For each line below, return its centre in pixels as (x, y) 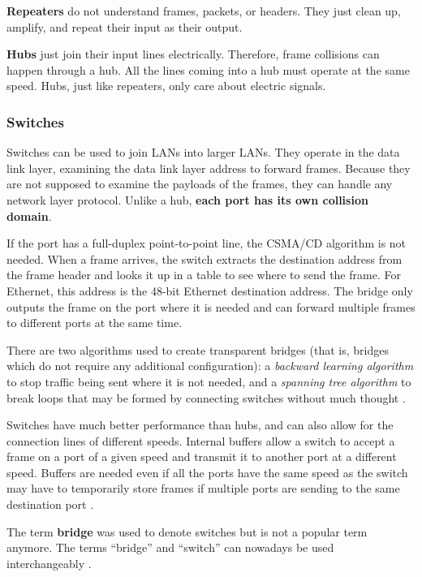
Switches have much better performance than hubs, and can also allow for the (200, 425)
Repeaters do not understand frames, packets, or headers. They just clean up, (204, 11)
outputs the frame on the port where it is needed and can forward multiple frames (211, 306)
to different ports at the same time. (95, 323)
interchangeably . (49, 563)
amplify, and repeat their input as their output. (125, 26)
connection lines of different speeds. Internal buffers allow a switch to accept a (201, 440)
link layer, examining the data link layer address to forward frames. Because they (209, 168)
